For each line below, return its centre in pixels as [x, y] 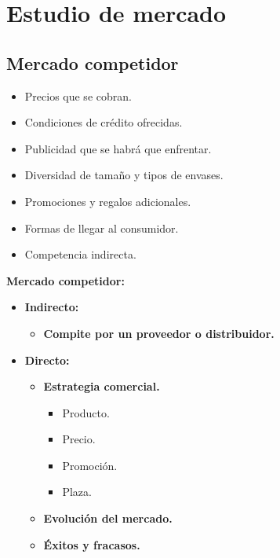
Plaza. [77, 492]
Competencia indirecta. [80, 254]
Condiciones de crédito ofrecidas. [104, 122]
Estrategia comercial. [102, 386]
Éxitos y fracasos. [92, 544]
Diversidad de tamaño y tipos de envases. [124, 175]
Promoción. [90, 465]
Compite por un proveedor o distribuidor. [159, 333]
